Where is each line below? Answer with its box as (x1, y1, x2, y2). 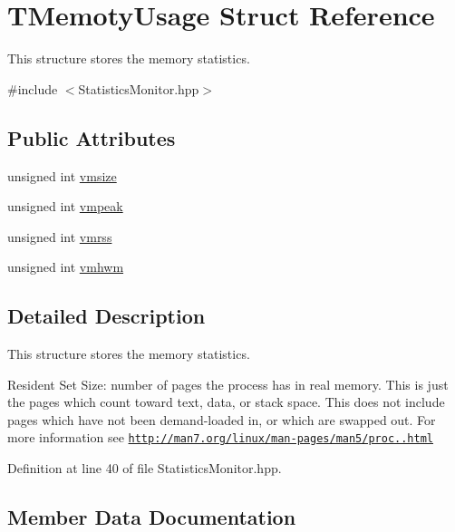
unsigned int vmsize (7, 166, 117, 185)
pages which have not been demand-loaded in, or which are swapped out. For (7, 410, 436, 429)
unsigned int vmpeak (7, 197, 123, 216)
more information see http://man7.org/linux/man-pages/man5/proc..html (7, 428, 434, 447)
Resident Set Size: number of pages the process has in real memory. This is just (7, 374, 449, 393)
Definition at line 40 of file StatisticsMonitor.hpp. (7, 459, 282, 478)
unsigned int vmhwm (7, 257, 124, 276)
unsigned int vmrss (7, 227, 112, 246)
